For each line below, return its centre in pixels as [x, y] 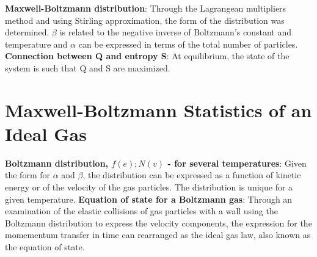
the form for [27, 175]
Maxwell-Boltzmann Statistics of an [158, 110]
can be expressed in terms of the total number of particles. [188, 44]
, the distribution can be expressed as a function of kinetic [192, 175]
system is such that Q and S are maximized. [88, 67]
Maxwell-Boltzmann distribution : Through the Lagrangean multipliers [146, 8]
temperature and [36, 44]
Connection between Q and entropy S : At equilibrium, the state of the [147, 56]
